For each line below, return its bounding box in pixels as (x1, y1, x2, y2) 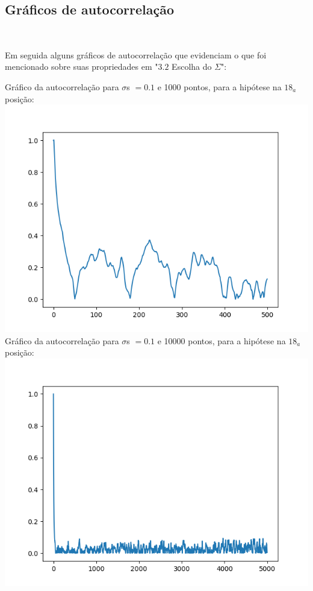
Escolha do (172, 60, 212, 73)
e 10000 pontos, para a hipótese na (157, 334, 286, 347)
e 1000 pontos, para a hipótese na (157, 80, 282, 93)
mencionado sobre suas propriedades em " (5, 60, 158, 73)
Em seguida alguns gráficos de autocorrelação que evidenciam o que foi (5, 48, 267, 61)
